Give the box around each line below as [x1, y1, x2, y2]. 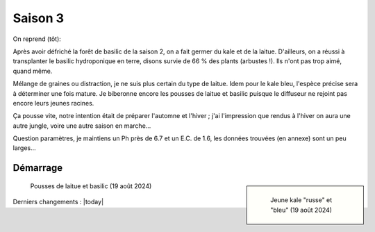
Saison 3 [12, 10, 65, 26]
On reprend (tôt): [12, 35, 62, 43]
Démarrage [12, 162, 62, 174]
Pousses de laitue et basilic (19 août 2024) [30, 181, 152, 190]
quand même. [12, 67, 53, 75]
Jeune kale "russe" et [270, 196, 333, 204]
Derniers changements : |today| [12, 198, 104, 206]
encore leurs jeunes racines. [12, 99, 94, 107]
